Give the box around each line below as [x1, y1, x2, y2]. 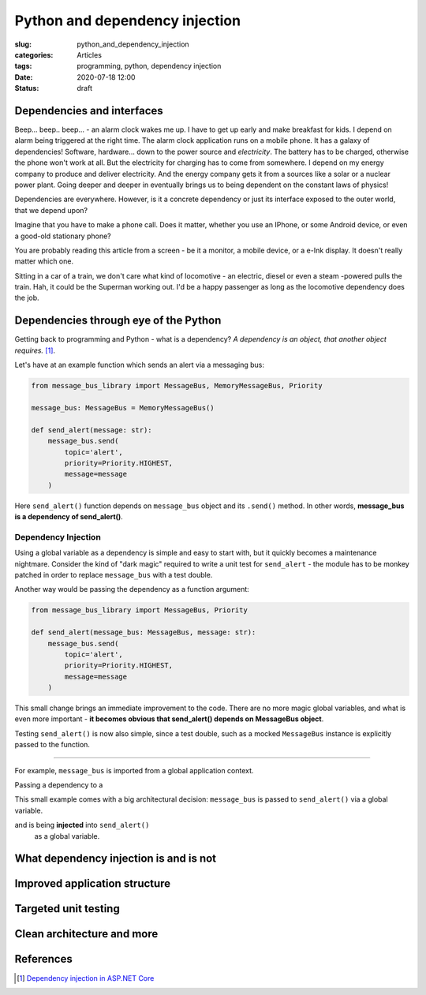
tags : [14, 62, 32, 71]
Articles [77, 50, 103, 59]
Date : [14, 72, 33, 82]
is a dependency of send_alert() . [14, 512, 124, 522]
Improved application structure [14, 877, 171, 891]
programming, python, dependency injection [77, 62, 222, 71]
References [14, 952, 73, 966]
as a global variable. [34, 831, 100, 840]
